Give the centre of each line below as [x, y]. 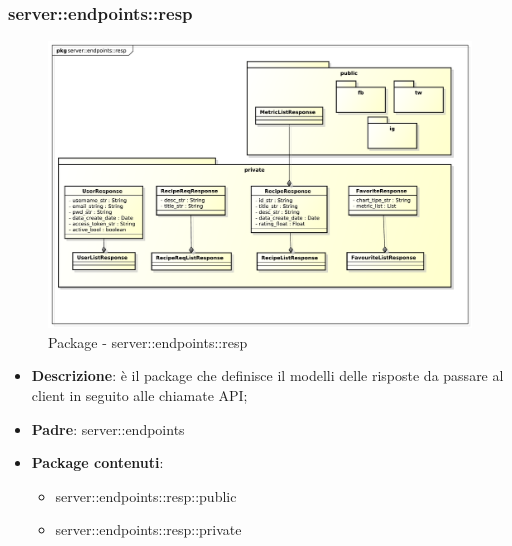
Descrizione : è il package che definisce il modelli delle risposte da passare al [267, 375]
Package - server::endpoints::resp [148, 341]
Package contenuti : [97, 462]
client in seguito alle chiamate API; [139, 394]
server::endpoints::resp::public [146, 495]
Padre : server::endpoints [108, 428]
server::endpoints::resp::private [148, 529]
